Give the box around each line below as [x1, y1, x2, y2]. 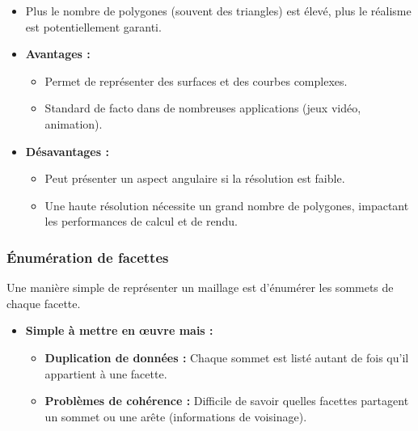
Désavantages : [25, 142, 109, 159]
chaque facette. [6, 294, 81, 311]
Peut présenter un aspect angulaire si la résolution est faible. [44, 170, 345, 187]
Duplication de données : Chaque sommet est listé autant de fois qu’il [44, 349, 409, 366]
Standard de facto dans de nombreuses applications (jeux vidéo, [44, 99, 361, 116]
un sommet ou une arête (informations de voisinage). [44, 408, 307, 425]
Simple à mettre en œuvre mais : [25, 322, 213, 339]
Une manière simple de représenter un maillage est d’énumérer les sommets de [6, 279, 394, 296]
